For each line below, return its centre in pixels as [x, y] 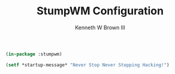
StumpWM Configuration [100, 11]
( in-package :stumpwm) [34, 54]
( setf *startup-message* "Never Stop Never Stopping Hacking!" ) [87, 65]
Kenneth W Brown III [100, 27]
